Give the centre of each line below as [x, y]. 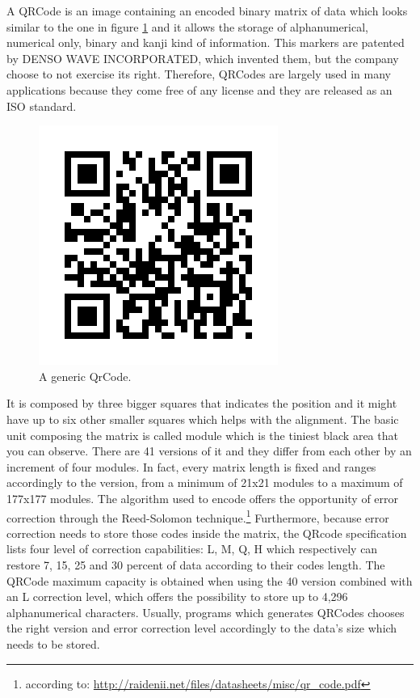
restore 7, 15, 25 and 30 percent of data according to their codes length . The [196, 564]
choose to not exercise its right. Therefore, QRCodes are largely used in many [199, 74]
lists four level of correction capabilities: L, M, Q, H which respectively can [192, 549]
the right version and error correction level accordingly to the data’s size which [202, 628]
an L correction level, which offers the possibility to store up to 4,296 [177, 596]
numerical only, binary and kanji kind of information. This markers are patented [206, 42]
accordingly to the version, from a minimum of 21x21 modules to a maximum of [205, 482]
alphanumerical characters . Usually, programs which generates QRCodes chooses [206, 612]
